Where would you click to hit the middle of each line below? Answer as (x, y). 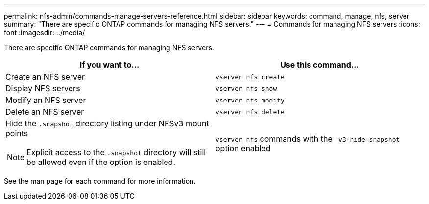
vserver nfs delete (250, 112)
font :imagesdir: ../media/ (45, 32)
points (17, 133)
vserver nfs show (246, 88)
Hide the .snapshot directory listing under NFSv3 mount (107, 123)
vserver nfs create (250, 77)
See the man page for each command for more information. (100, 181)
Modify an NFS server (46, 100)
